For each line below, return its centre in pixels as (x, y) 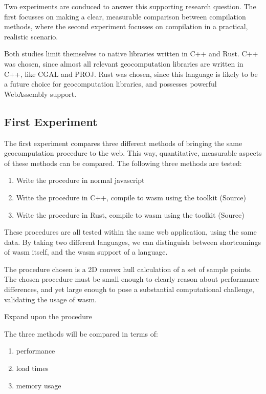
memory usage (39, 385)
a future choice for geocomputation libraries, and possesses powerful (110, 84)
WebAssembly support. (40, 94)
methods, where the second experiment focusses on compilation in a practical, (126, 26)
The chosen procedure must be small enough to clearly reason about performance (132, 279)
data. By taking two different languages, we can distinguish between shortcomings (132, 242)
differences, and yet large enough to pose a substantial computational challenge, (129, 289)
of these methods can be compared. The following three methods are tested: (123, 163)
